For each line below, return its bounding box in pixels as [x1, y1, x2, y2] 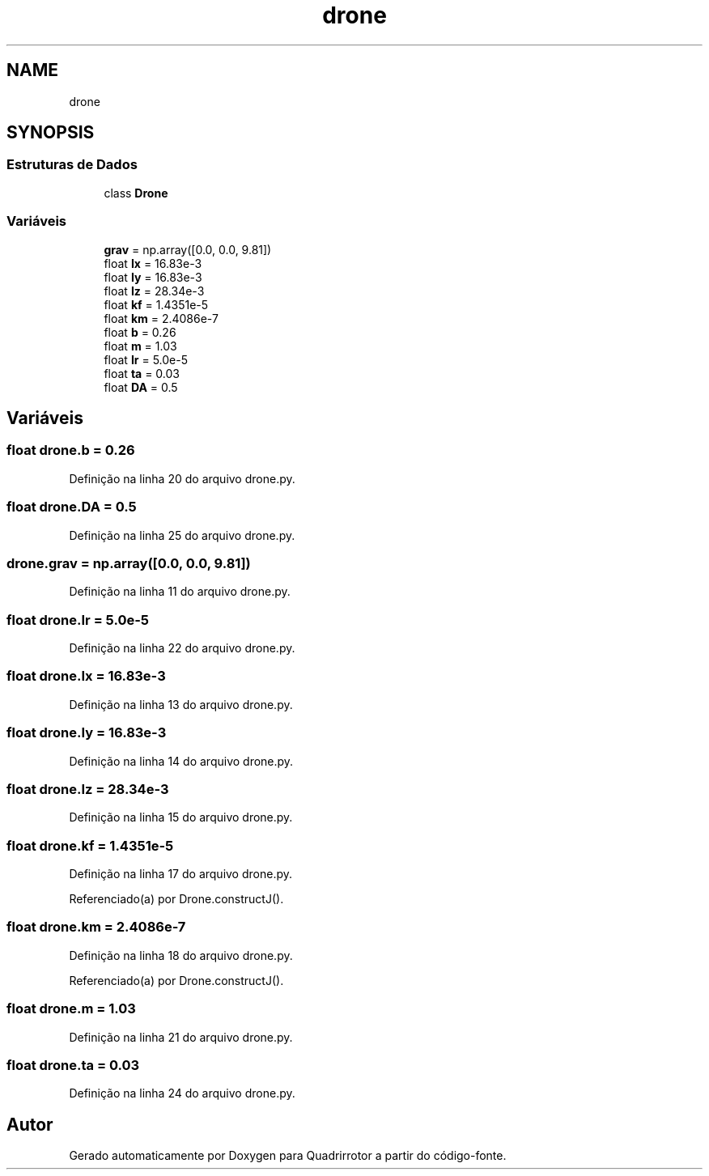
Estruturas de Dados [6, 156, 138, 173]
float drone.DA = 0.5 [6, 499, 137, 516]
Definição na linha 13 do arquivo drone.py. [69, 697, 293, 711]
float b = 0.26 [104, 325, 176, 339]
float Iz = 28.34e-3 [104, 283, 205, 298]
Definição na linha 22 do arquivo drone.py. [69, 641, 295, 656]
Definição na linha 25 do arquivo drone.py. [69, 528, 295, 542]
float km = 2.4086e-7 [104, 311, 219, 325]
